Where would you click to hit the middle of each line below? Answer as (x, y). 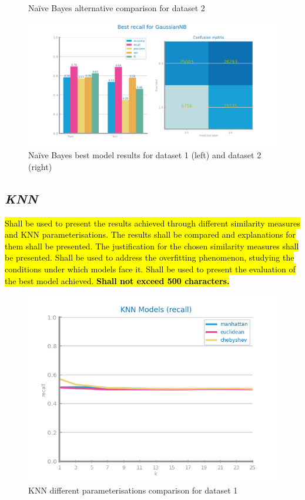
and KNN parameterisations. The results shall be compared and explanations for (150, 234)
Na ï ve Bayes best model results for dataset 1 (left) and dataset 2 (145, 155)
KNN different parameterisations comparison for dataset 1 (133, 490)
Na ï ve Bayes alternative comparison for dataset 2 (117, 8)
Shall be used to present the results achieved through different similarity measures (152, 223)
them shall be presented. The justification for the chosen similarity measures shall (152, 246)
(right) (40, 166)
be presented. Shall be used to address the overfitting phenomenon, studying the (150, 257)
